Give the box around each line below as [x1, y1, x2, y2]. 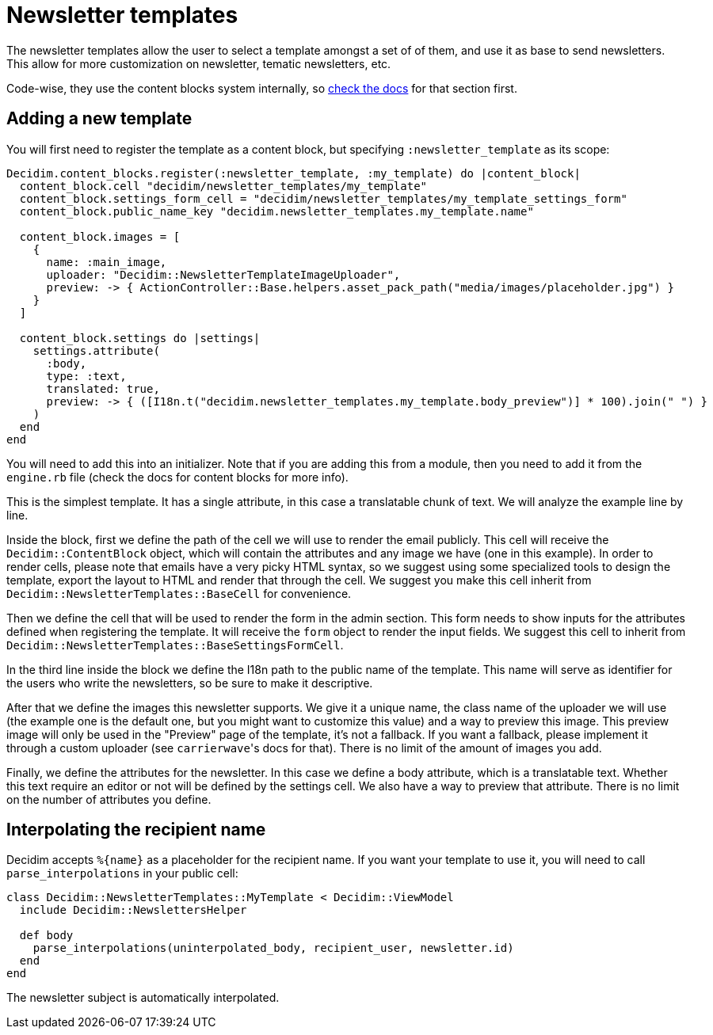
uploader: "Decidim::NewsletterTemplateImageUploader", [46, 268, 401, 281]
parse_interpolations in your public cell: [6, 866, 238, 881]
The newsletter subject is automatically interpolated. [6, 991, 280, 1005]
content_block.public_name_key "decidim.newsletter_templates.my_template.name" [19, 204, 534, 218]
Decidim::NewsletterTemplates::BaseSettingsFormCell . [6, 637, 344, 652]
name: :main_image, [46, 255, 167, 268]
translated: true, [46, 382, 160, 395]
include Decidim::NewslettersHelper [19, 904, 247, 917]
